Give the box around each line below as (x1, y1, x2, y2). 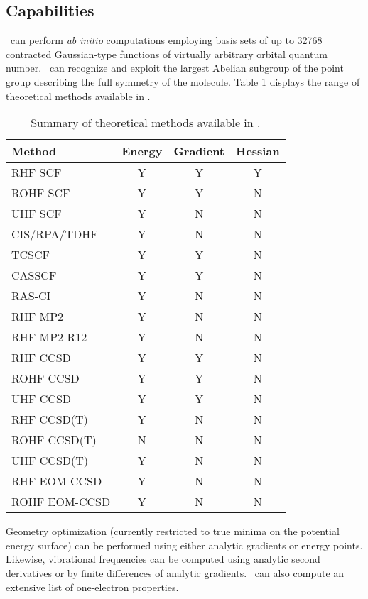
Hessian (236, 143, 280, 160)
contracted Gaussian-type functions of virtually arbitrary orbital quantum (6, 46, 328, 61)
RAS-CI (11, 287, 51, 304)
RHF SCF (11, 164, 62, 181)
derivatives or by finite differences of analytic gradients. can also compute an (6, 565, 345, 580)
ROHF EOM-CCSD (11, 493, 111, 510)
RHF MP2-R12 (11, 329, 87, 346)
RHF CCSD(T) (11, 411, 88, 428)
